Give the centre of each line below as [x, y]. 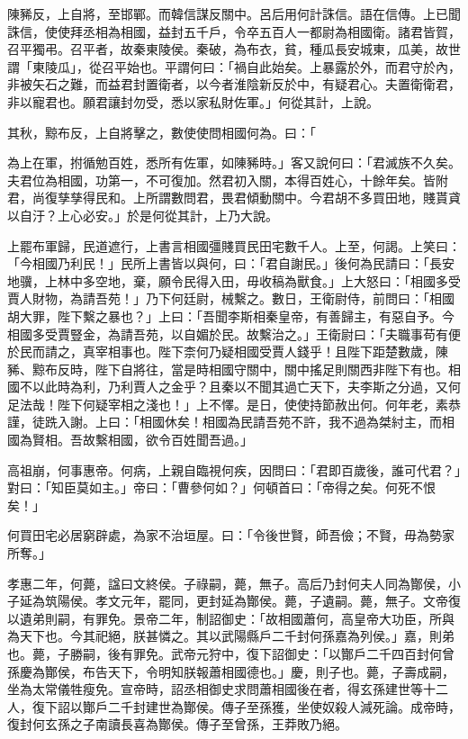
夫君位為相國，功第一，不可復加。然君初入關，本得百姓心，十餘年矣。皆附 [228, 180]
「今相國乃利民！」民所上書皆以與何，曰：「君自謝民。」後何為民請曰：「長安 [231, 263]
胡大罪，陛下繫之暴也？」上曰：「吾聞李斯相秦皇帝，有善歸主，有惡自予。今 [231, 315]
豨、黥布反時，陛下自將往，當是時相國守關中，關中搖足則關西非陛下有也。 [228, 369]
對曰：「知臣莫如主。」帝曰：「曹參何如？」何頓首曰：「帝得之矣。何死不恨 [221, 487]
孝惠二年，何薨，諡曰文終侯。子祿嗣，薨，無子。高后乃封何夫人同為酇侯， [228, 583]
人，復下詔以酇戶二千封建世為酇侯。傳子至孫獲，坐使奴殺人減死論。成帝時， [234, 706]
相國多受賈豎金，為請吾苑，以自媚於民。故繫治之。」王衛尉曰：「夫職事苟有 [228, 333]
